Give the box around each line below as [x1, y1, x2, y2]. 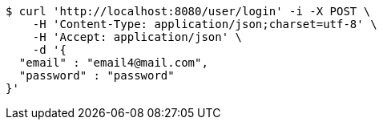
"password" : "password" [18, 69, 175, 82]
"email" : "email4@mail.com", [18, 56, 208, 69]
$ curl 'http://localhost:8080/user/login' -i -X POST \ [6, 5, 371, 18]
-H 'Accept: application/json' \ [32, 30, 243, 43]
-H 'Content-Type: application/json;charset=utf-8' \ [32, 18, 377, 30]
